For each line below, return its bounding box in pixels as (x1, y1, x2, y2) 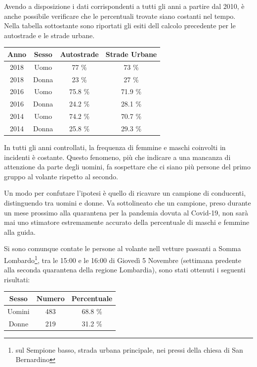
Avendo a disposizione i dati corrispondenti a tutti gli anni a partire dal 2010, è (4, 1, 245, 11)
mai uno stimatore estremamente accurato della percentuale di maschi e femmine (4, 217, 250, 227)
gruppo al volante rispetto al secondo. (4, 171, 118, 181)
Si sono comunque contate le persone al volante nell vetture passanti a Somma (4, 243, 241, 254)
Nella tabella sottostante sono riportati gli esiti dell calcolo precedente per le (4, 20, 236, 31)
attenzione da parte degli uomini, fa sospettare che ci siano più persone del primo (4, 161, 251, 172)
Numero (36, 293, 65, 303)
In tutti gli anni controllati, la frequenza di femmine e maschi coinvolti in (4, 142, 226, 153)
